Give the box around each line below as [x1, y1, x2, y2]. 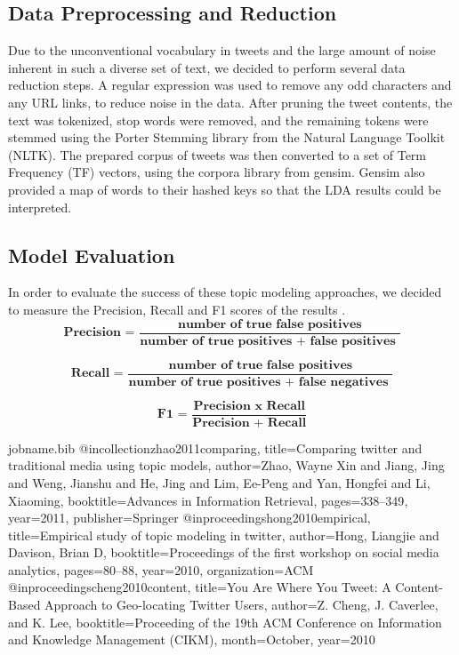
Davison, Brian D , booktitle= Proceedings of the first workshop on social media [8, 543, 439, 562]
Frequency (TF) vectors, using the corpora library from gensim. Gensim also [8, 163, 425, 181]
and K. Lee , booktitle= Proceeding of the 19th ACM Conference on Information [8, 612, 442, 631]
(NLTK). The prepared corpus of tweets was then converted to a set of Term [8, 145, 427, 164]
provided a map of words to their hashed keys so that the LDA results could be [8, 180, 441, 198]
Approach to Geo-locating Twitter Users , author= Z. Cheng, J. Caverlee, [44, 595, 439, 614]
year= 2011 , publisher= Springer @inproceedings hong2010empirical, [8, 508, 371, 527]
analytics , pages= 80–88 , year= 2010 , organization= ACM [8, 560, 314, 579]
